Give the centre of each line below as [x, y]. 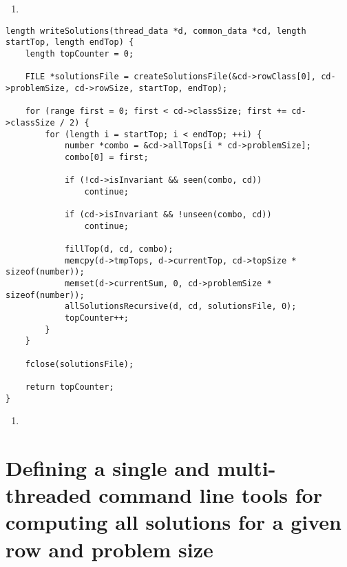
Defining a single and [108, 468]
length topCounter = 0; [80, 53]
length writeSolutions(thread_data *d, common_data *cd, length [156, 31]
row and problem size [109, 549]
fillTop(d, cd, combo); [119, 249]
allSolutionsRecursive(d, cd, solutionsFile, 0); [180, 307]
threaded [49, 495]
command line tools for [210, 495]
